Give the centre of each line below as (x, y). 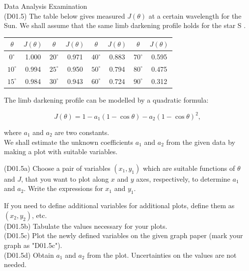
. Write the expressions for (63, 188)
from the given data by (201, 142)
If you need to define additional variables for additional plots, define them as (119, 205)
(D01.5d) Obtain (29, 255)
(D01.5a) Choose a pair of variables (57, 168)
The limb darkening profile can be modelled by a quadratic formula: (106, 99)
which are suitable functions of (189, 168)
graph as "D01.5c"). (33, 245)
